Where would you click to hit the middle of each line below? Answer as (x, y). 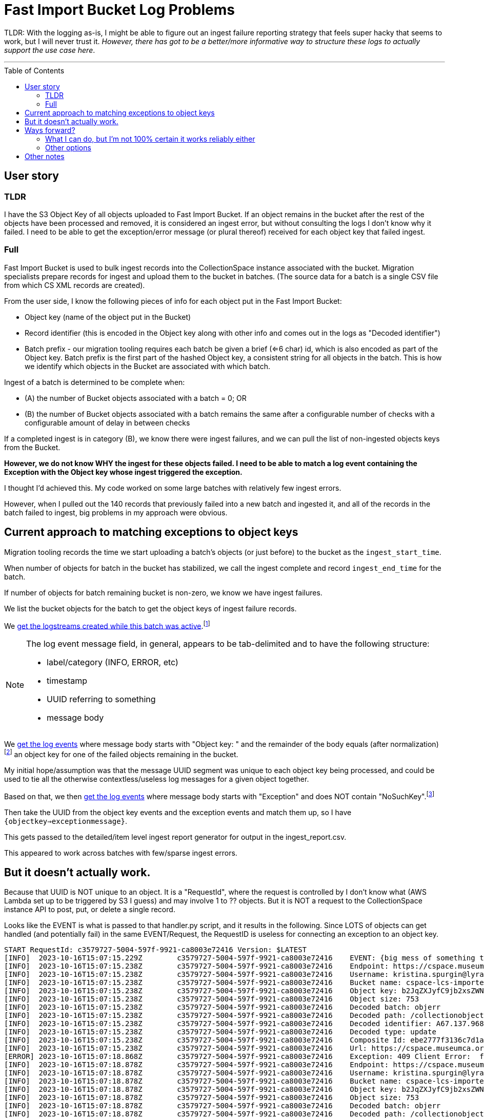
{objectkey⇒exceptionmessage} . (66, 821)
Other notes (45, 156)
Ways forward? (50, 130)
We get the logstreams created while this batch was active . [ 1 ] (107, 625)
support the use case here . (50, 50)
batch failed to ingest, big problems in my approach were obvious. (116, 512)
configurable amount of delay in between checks (107, 422)
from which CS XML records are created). (75, 285)
